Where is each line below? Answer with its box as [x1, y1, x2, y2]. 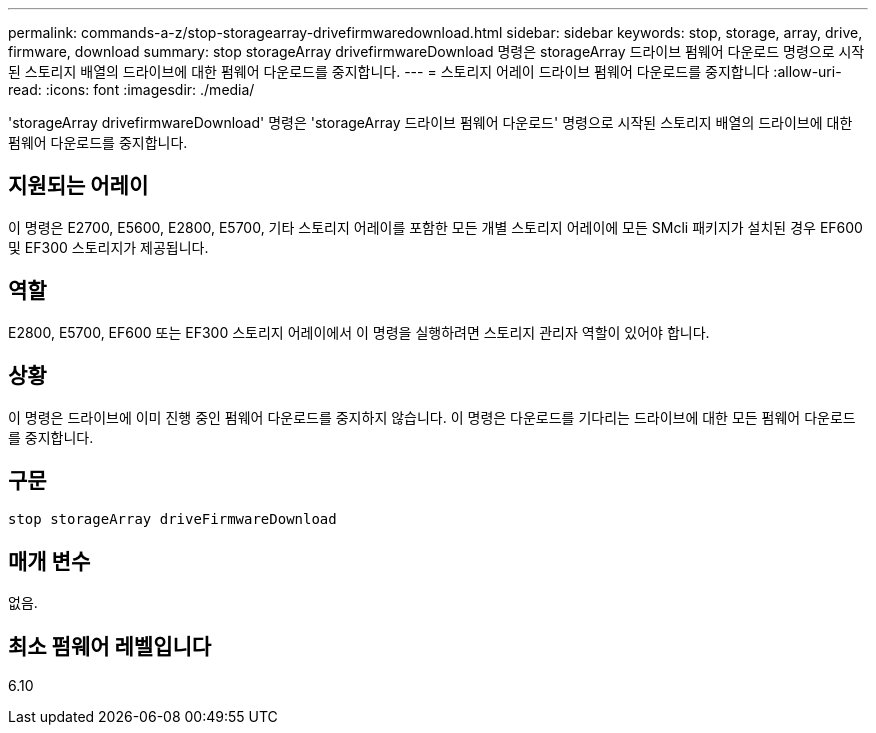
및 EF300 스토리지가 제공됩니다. [8, 238, 209, 256]
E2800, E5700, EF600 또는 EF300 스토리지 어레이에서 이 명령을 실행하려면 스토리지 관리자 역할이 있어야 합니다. [8, 323, 710, 341]
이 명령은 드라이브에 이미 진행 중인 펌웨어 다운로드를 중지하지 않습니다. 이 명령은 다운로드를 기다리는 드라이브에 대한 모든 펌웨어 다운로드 [8, 408, 856, 426]
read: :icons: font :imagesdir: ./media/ [8, 81, 255, 98]
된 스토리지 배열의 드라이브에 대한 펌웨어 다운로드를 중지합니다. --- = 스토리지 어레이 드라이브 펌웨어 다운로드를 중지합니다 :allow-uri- [8, 63, 842, 80]
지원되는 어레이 [8, 173, 149, 199]
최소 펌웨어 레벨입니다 [8, 633, 212, 659]
